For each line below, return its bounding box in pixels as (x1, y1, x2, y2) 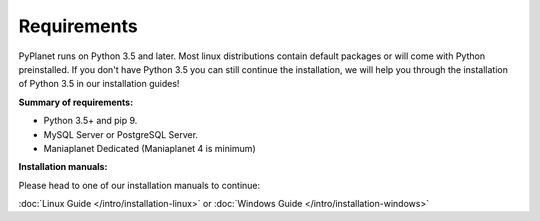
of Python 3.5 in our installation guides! (18, 78, 180, 90)
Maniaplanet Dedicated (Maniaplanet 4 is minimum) (43, 142, 256, 154)
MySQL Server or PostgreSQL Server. (43, 128, 199, 140)
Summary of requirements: (18, 96, 134, 108)
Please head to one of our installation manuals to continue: (18, 179, 261, 191)
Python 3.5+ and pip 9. (43, 115, 138, 127)
